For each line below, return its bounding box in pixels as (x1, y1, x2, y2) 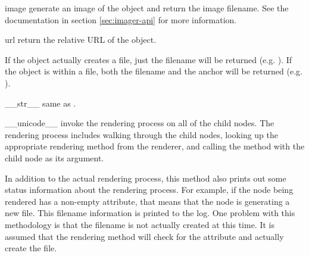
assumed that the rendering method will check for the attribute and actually (5, 230, 284, 242)
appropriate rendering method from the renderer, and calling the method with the (5, 140, 305, 152)
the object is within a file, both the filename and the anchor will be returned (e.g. (5, 65, 302, 77)
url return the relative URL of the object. (5, 33, 157, 46)
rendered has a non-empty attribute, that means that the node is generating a (5, 195, 290, 207)
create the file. (5, 242, 57, 254)
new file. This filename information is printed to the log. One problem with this (5, 207, 295, 219)
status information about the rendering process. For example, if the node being (5, 183, 294, 196)
